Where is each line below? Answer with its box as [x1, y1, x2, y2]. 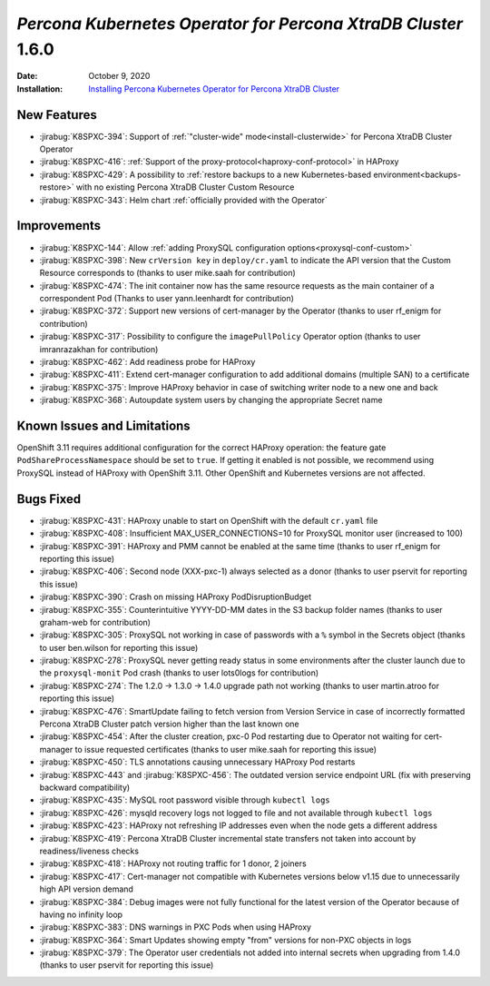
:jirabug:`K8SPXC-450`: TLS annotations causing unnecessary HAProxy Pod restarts [39, 756, 356, 767]
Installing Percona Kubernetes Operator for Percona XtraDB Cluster [88, 83, 340, 94]
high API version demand [39, 883, 133, 894]
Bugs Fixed [16, 491, 82, 507]
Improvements [16, 218, 102, 233]
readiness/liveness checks [39, 845, 140, 856]
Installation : [16, 83, 64, 94]
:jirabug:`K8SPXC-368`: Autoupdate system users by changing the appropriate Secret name [39, 395, 383, 406]
